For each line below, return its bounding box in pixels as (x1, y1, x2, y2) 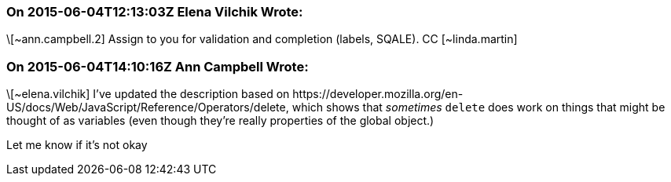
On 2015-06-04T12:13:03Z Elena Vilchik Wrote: (6, 4, 303, 20)
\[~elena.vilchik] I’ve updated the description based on (6, 87, 290, 101)
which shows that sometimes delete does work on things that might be (291, 100, 665, 115)
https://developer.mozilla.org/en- (292, 87, 464, 101)
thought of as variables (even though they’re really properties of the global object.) (6, 114, 434, 128)
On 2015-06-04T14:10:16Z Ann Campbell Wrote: (6, 58, 309, 75)
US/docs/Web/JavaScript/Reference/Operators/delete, (6, 100, 289, 115)
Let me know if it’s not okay (6, 138, 148, 152)
